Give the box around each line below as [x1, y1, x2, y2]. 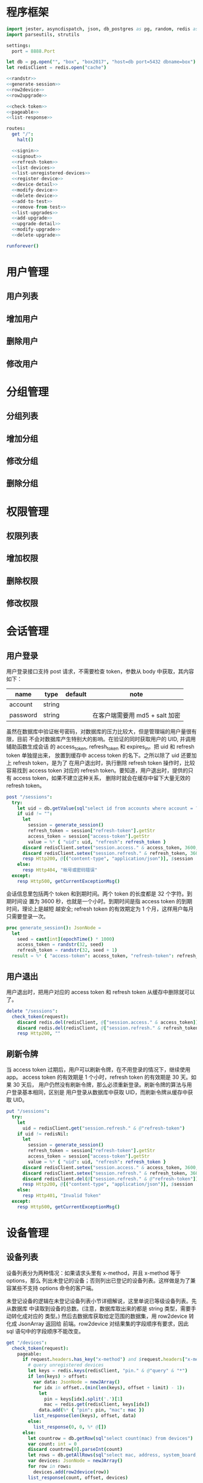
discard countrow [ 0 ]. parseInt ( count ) [28, 1447, 123, 1453]
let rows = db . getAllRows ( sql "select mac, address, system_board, [28, 1452, 199, 1458]
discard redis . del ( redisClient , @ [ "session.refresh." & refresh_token [17, 1025, 199, 1031]
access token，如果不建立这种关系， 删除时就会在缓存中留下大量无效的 [13, 774, 191, 781]
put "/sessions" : [6, 1108, 50, 1115]
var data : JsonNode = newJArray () [33, 1379, 120, 1385]
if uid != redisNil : [17, 1131, 69, 1137]
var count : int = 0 [28, 1441, 77, 1447]
